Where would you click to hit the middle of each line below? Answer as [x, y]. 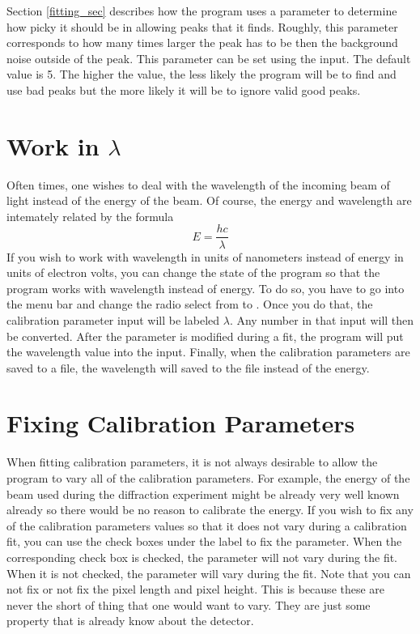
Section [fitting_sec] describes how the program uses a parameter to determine [202, 11]
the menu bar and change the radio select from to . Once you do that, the [190, 304]
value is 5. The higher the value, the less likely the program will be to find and [202, 74]
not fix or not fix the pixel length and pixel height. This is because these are [196, 589]
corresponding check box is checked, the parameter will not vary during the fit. [202, 557]
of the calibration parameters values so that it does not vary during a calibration [207, 525]
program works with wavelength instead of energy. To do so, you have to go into [206, 288]
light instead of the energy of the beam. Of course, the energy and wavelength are [209, 200]
